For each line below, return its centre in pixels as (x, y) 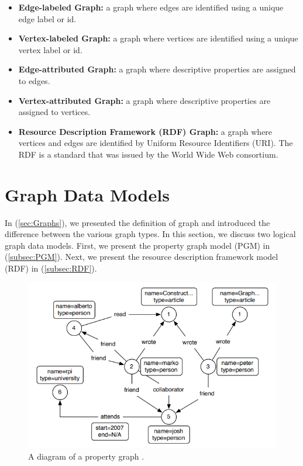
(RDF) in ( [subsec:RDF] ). (51, 268)
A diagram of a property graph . (86, 456)
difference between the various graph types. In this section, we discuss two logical (150, 234)
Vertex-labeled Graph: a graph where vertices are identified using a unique (158, 38)
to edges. (34, 80)
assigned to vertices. (54, 112)
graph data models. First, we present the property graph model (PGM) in (137, 245)
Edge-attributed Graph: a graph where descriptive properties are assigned (157, 69)
